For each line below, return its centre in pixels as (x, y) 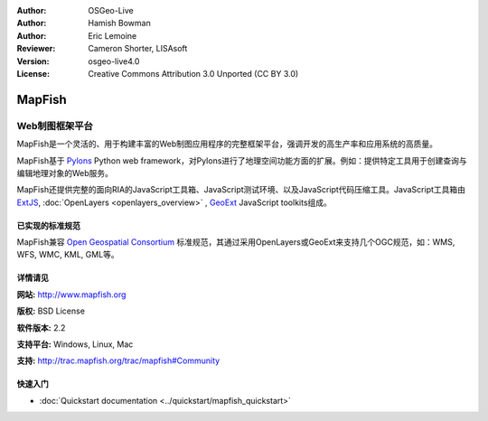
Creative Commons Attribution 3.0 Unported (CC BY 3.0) (193, 73)
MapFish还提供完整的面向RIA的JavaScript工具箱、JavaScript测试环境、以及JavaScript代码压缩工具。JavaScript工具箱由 (241, 190)
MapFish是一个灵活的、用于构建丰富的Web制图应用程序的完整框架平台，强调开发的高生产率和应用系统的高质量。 (227, 144)
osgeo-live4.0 (114, 61)
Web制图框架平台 (55, 126)
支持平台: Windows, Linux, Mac (75, 344)
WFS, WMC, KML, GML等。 (68, 255)
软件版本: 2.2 (41, 327)
